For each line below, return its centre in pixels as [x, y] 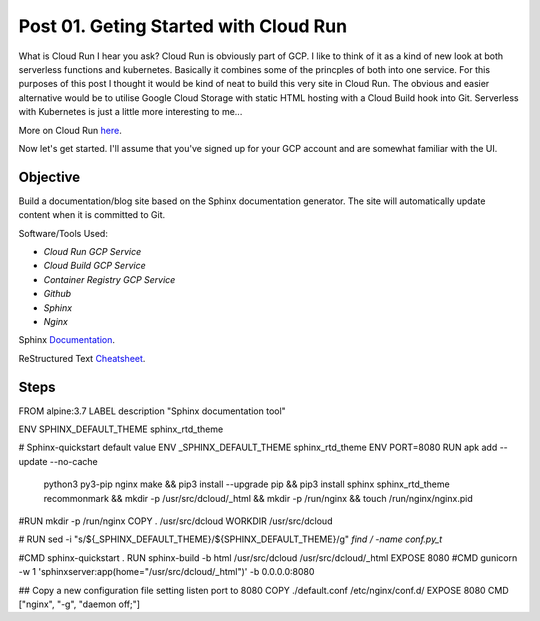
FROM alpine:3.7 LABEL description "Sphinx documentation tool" [152, 411]
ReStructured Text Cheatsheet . [82, 358]
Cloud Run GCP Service [92, 251]
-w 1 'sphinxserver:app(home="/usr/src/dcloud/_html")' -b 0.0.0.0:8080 [166, 572]
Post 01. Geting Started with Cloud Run [183, 26]
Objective [49, 176]
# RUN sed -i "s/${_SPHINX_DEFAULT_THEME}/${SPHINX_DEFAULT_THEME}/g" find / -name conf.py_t [230, 539]
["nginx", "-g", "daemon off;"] [79, 604]
